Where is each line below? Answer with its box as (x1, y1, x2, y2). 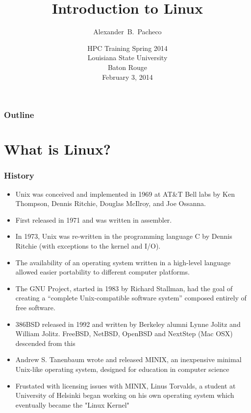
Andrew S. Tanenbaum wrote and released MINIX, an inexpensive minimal (15, 354, 242, 365)
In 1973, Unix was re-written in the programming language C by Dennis (15, 231, 232, 241)
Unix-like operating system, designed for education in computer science (15, 364, 229, 374)
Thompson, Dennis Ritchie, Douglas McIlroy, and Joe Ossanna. (15, 198, 206, 208)
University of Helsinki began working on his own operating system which (15, 390, 234, 400)
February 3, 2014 (102, 71, 153, 82)
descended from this (15, 338, 75, 348)
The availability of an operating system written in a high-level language (15, 257, 231, 267)
